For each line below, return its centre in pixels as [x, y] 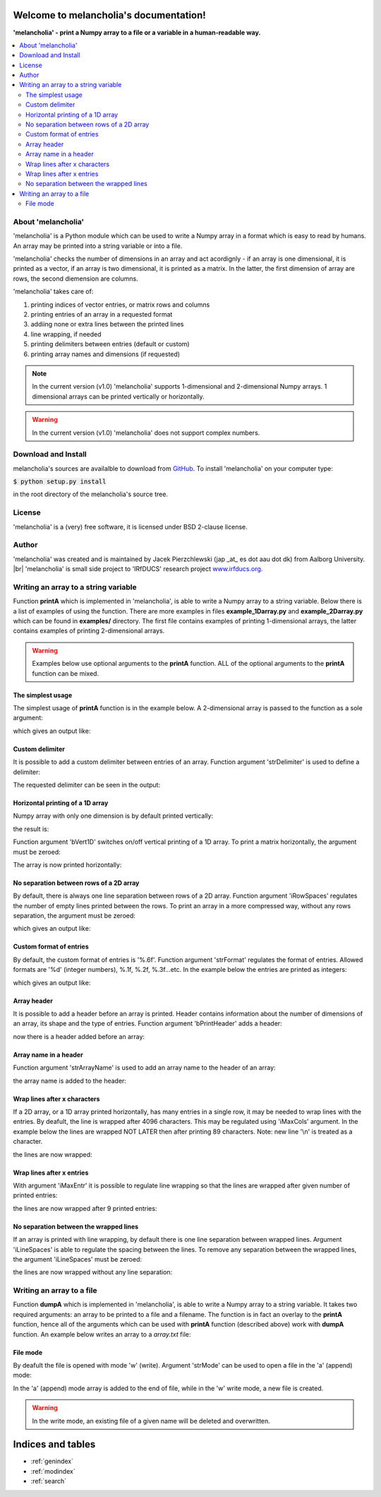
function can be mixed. [65, 673]
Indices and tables [54, 1444]
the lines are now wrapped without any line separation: [93, 1272]
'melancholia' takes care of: [53, 292]
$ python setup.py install [60, 482]
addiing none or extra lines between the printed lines [107, 324]
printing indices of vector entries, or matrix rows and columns [120, 305]
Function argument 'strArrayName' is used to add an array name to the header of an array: [144, 1068]
